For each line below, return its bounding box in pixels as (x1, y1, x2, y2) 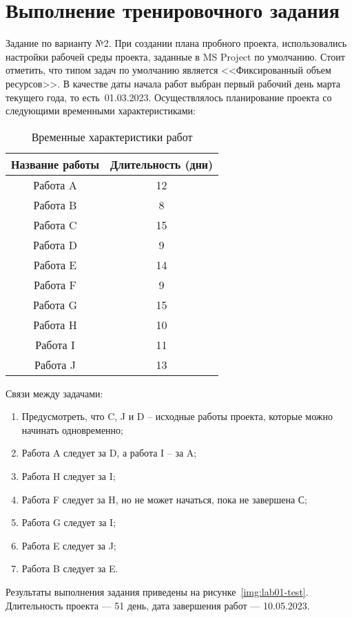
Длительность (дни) (110, 156, 214, 172)
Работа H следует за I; (21, 469, 116, 483)
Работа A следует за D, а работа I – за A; (21, 446, 197, 460)
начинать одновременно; (21, 422, 123, 437)
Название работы (11, 156, 100, 172)
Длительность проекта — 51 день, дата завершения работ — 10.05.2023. (6, 598, 310, 612)
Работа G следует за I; (21, 515, 116, 530)
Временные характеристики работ (31, 128, 193, 145)
